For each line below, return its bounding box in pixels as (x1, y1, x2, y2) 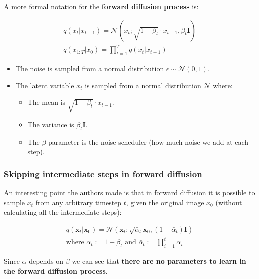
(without (215, 197, 242, 207)
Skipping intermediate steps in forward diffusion (4, 167, 202, 180)
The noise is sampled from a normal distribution (15, 63, 164, 73)
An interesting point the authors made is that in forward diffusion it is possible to (4, 187, 255, 198)
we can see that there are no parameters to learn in (72, 256, 246, 266)
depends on (29, 256, 64, 266)
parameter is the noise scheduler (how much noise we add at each (48, 136, 249, 147)
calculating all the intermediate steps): (4, 207, 122, 217)
